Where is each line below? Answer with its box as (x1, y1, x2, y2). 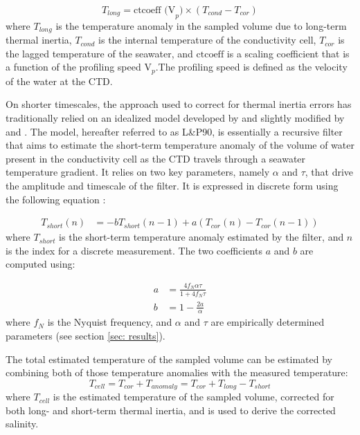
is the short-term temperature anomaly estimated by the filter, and (59, 230, 344, 244)
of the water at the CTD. (6, 73, 113, 88)
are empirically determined (210, 315, 325, 329)
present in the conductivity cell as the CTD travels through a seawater (6, 151, 306, 165)
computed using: (6, 257, 75, 271)
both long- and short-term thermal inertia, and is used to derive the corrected (6, 402, 336, 417)
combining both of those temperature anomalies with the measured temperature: (6, 365, 348, 380)
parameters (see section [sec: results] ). (6, 328, 165, 342)
